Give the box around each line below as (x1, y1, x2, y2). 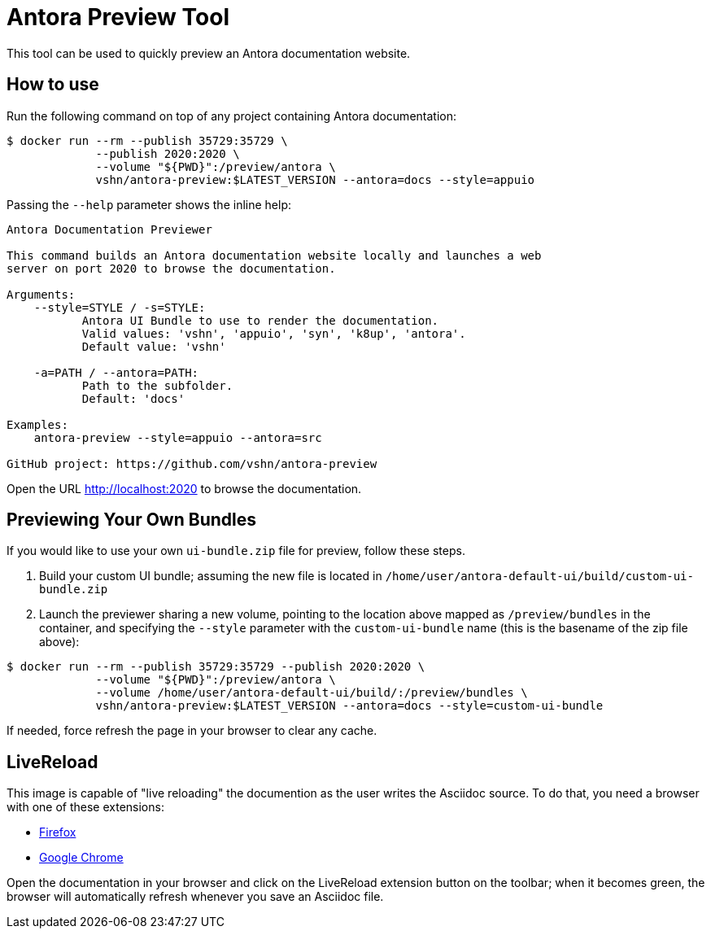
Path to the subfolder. (81, 378, 233, 392)
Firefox (39, 825, 76, 840)
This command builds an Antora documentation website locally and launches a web (7, 248, 542, 262)
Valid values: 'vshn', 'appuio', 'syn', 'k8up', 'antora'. (81, 326, 466, 340)
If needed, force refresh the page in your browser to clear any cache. (7, 723, 377, 738)
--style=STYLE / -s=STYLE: (33, 300, 206, 314)
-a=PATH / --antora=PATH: (33, 365, 199, 379)
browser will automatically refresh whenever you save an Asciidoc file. (7, 889, 384, 904)
